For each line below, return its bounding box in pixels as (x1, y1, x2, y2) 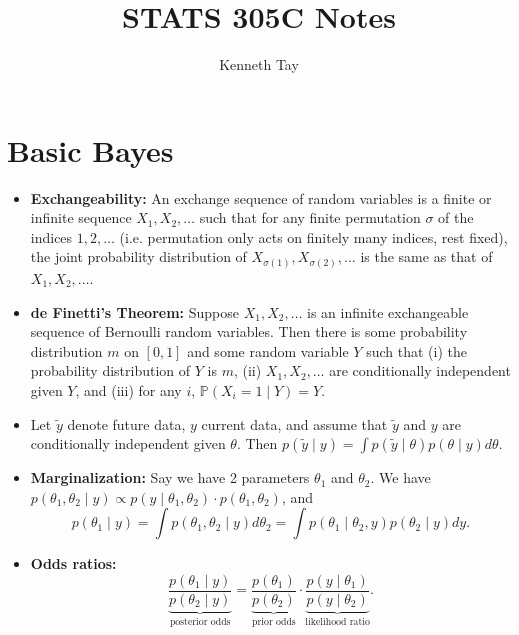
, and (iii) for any (75, 379, 182, 400)
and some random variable (187, 340, 349, 361)
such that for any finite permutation (199, 207, 421, 228)
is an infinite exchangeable (307, 301, 469, 322)
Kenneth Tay (219, 54, 299, 75)
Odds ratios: (30, 553, 117, 574)
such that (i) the (366, 340, 467, 361)
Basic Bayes (7, 129, 174, 170)
